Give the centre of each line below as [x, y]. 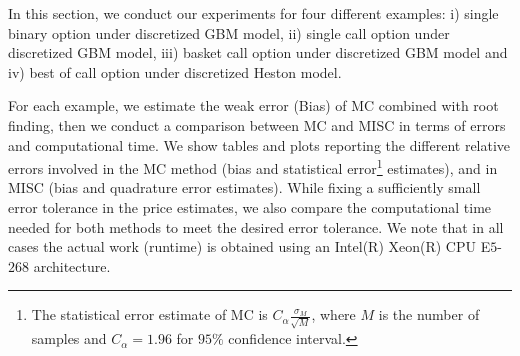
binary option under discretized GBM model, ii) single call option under [229, 32]
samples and [69, 338]
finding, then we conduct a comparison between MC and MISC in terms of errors [257, 124]
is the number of [429, 314]
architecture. [72, 265]
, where [333, 314]
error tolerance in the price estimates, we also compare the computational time [250, 207]
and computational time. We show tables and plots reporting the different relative [259, 144]
